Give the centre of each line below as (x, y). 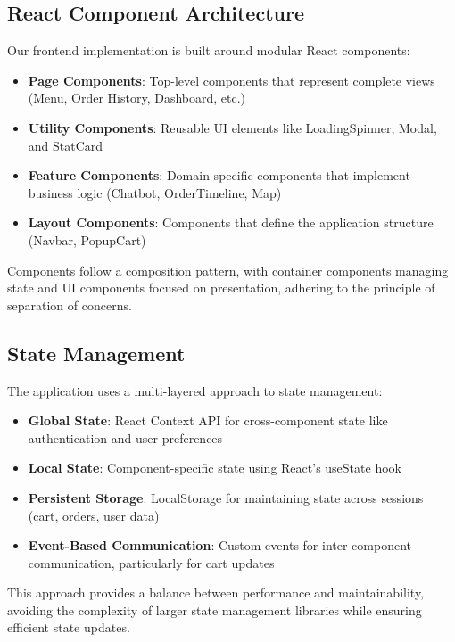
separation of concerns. (70, 305)
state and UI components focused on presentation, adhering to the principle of (221, 288)
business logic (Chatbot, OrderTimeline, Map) (155, 192)
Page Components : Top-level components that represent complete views (232, 80)
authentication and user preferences (125, 437)
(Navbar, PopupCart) (87, 239)
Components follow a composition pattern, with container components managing (228, 270)
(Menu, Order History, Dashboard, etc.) (137, 98)
